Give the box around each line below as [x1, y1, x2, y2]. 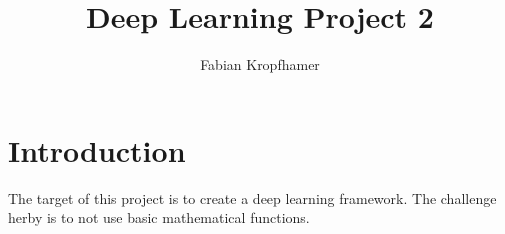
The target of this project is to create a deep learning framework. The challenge [8, 187, 497, 208]
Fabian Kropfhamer [200, 54, 320, 75]
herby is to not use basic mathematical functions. [8, 207, 310, 228]
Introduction [8, 129, 186, 170]
